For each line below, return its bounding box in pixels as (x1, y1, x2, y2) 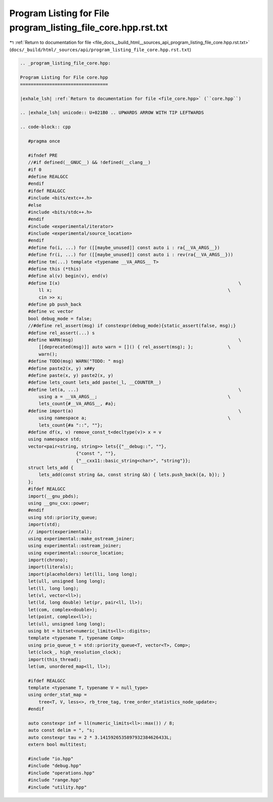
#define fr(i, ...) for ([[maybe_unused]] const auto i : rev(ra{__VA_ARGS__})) (28, 252, 234, 258)
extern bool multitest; (28, 742, 87, 748)
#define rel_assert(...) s (28, 330, 95, 336)
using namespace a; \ (38, 415, 231, 421)
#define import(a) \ (28, 408, 242, 413)
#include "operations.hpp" (28, 770, 95, 776)
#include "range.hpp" (28, 777, 82, 783)
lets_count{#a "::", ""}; (38, 422, 103, 428)
